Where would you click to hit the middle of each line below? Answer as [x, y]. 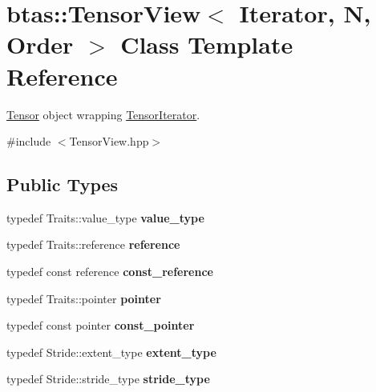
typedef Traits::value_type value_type [105, 217]
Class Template [207, 44]
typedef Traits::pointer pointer [84, 298]
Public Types [63, 184]
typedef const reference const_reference [110, 272]
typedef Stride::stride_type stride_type [108, 379]
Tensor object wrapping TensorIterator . [103, 114]
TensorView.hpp [109, 141]
